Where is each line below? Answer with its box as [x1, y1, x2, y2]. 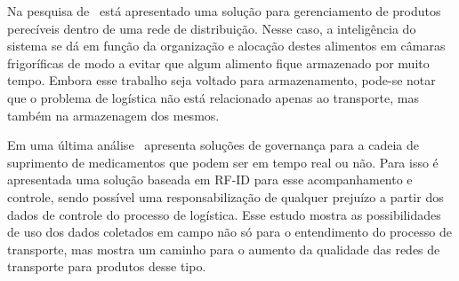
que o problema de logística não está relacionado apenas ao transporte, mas [7, 88, 419, 106]
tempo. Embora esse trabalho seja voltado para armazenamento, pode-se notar [7, 71, 436, 90]
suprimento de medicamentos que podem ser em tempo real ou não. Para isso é [7, 152, 439, 171]
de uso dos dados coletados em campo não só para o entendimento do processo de [7, 222, 452, 241]
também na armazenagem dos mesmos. [7, 105, 220, 124]
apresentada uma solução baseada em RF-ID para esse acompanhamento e [7, 170, 413, 189]
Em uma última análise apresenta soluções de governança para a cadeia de [7, 136, 419, 154]
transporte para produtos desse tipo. [7, 257, 206, 276]
